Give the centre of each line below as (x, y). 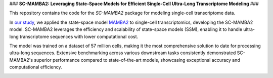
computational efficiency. (36, 67)
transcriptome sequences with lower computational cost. (79, 36)
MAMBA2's (21, 60)
